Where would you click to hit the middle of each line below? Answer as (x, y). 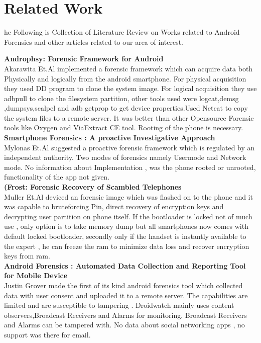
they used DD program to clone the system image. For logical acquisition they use (130, 88)
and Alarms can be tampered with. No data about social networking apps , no (124, 325)
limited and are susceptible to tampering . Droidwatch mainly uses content (119, 305)
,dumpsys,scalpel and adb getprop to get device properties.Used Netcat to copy (126, 108)
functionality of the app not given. (57, 177)
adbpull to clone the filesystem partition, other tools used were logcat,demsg (121, 98)
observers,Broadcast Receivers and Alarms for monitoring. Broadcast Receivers (125, 315)
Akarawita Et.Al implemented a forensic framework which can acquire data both (128, 68)
